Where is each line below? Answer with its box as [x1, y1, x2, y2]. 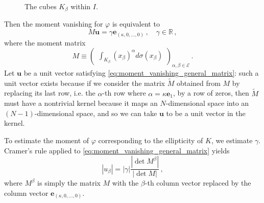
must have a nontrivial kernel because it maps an [4, 98, 158, 108]
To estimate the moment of [4, 134, 89, 145]
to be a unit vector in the [166, 107, 246, 118]
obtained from [176, 77, 221, 88]
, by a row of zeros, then [173, 87, 249, 98]
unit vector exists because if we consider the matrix [4, 77, 165, 88]
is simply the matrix [37, 177, 101, 188]
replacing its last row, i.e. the [4, 87, 95, 98]
